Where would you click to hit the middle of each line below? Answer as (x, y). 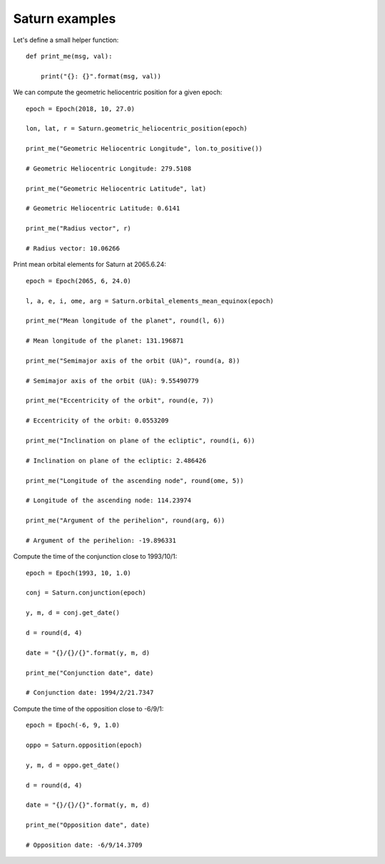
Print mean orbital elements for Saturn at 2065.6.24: (90, 265)
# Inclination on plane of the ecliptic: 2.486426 (116, 461)
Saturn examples (65, 19)
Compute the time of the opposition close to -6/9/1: (88, 708)
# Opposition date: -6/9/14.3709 (84, 845)
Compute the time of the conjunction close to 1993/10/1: (95, 556)
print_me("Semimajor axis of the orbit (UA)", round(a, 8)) (133, 361)
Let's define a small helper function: (66, 40)
